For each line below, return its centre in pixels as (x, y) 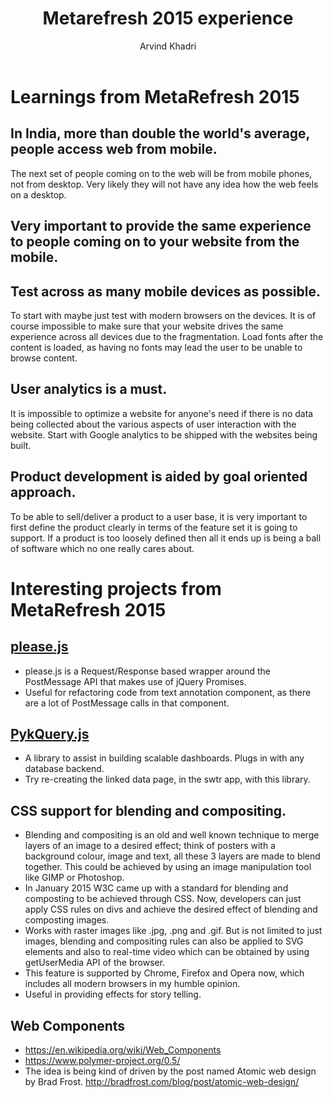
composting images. (67, 920)
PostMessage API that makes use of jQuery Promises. (135, 681)
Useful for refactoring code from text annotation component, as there (168, 692)
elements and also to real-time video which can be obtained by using (167, 952)
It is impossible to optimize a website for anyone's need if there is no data (162, 413)
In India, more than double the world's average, (160, 133)
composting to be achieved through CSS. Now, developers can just (163, 899)
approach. (43, 492)
